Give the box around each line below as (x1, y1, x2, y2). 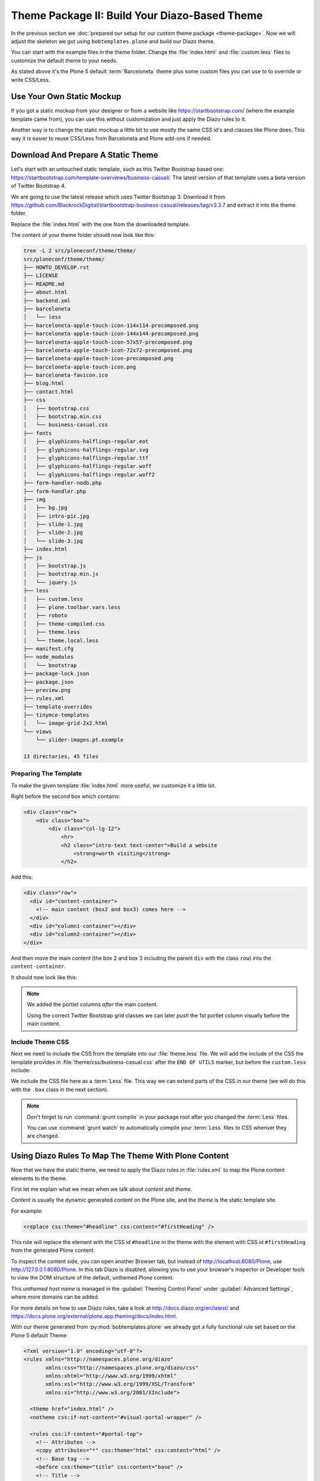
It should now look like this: (11, 973, 78, 980)
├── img (23, 496, 46, 503)
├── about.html (23, 289, 68, 296)
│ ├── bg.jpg (23, 504, 68, 511)
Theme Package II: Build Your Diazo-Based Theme (11, 9, 263, 22)
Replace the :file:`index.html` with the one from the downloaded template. (11, 220, 191, 227)
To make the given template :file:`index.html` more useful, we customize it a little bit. (11, 782, 216, 789)
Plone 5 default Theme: (11, 1332, 68, 1339)
